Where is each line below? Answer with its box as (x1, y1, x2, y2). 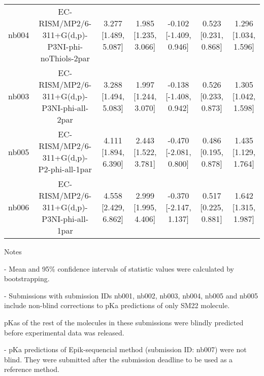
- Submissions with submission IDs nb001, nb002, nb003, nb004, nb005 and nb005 (4, 290, 258, 300)
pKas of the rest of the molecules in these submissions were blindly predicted (4, 317, 244, 327)
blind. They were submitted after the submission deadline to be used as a (4, 354, 233, 364)
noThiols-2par (40, 52, 90, 64)
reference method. (4, 364, 59, 374)
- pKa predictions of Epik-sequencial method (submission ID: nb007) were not (4, 344, 247, 355)
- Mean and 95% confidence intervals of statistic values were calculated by (4, 263, 234, 274)
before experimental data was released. (4, 327, 124, 337)
